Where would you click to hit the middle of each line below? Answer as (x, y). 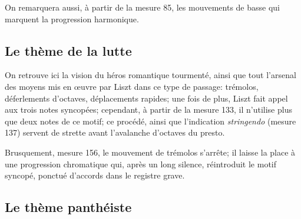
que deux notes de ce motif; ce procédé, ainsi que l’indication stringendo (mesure (150, 121)
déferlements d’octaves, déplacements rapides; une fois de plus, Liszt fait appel (146, 98)
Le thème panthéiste (68, 207)
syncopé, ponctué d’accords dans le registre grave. (95, 175)
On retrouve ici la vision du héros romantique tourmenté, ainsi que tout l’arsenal (150, 75)
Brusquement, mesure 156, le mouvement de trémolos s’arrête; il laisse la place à (150, 152)
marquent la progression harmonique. (72, 18)
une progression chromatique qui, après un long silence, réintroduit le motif (141, 164)
